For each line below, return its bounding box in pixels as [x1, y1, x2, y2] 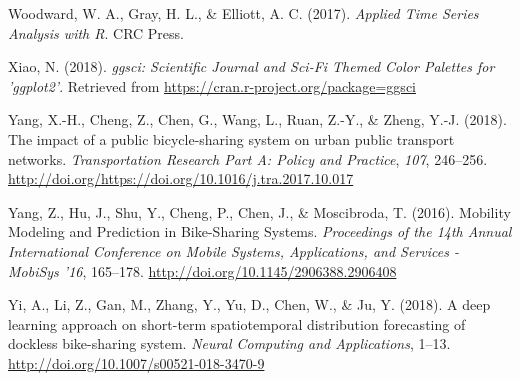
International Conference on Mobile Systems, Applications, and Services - [8, 240, 459, 261]
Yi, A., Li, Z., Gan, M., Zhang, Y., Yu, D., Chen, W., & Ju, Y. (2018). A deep [8, 294, 491, 315]
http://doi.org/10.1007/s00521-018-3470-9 [8, 352, 265, 373]
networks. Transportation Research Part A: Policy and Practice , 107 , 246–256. [8, 148, 488, 169]
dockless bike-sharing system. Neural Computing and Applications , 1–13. [8, 333, 451, 354]
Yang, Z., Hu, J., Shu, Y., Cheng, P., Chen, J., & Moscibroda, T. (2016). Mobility [8, 201, 511, 222]
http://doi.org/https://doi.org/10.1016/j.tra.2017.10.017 [8, 168, 354, 189]
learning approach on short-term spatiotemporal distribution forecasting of [8, 313, 466, 334]
